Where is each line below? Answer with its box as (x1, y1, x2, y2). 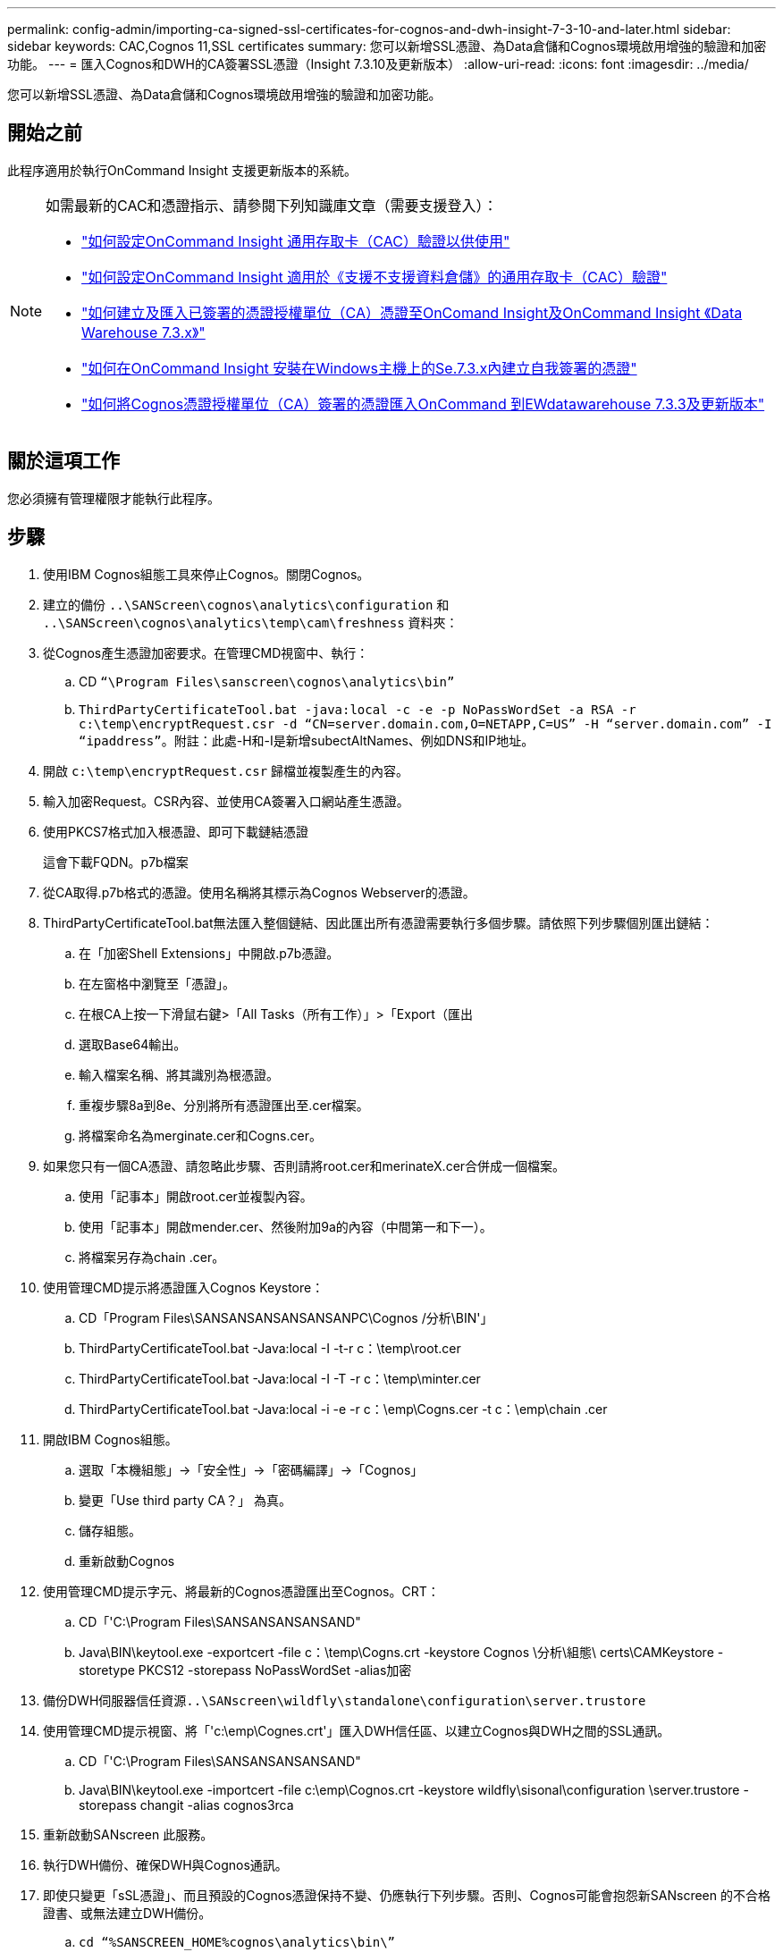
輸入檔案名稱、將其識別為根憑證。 (79, 1066, 279, 1082)
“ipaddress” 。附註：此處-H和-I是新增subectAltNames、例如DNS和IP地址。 (79, 732, 535, 748)
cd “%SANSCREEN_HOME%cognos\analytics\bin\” (79, 1934, 396, 1949)
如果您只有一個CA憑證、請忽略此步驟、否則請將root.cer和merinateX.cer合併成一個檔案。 (43, 1157, 566, 1174)
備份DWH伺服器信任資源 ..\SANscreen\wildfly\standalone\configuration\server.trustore (43, 1692, 646, 1708)
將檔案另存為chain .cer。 (79, 1249, 225, 1265)
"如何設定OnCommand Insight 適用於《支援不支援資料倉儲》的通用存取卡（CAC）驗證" (81, 267, 668, 286)
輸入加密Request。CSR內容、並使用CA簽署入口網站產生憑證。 (43, 793, 409, 809)
